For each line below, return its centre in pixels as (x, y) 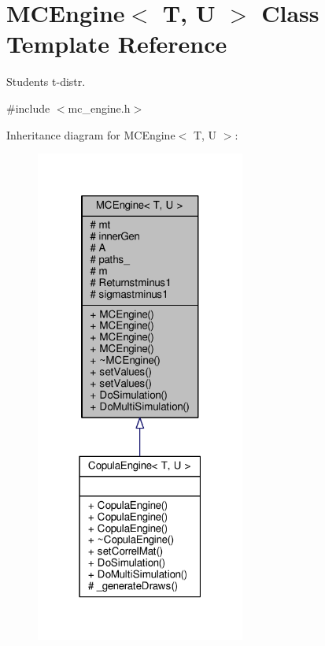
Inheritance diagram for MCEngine (91, 134)
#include (28, 108)
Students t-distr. (46, 82)
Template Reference (117, 44)
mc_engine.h (99, 108)
